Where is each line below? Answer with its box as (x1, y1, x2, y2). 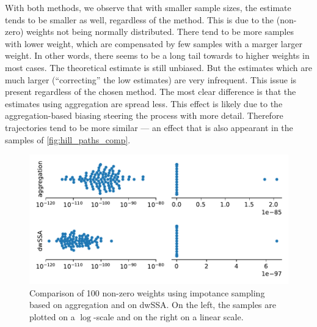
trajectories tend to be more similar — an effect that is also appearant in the (5, 121, 293, 133)
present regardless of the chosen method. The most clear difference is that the (5, 85, 296, 98)
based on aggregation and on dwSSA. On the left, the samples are (29, 298, 276, 311)
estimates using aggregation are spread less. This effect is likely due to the (5, 97, 283, 110)
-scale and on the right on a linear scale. (93, 310, 244, 323)
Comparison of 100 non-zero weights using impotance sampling (29, 286, 265, 299)
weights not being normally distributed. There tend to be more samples (26, 25, 294, 38)
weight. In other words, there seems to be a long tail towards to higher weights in (5, 49, 310, 62)
